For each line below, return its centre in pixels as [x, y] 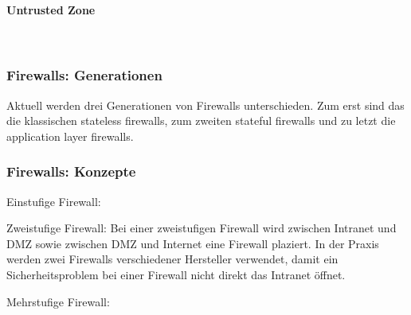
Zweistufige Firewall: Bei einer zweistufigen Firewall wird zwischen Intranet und [202, 228]
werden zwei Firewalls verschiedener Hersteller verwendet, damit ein [172, 259]
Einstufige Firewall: [54, 201]
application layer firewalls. [70, 136]
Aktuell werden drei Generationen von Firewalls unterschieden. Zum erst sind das [205, 105]
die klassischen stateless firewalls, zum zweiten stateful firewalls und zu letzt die [201, 121]
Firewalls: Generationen [84, 75]
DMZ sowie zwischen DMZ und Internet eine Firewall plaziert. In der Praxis [193, 243]
